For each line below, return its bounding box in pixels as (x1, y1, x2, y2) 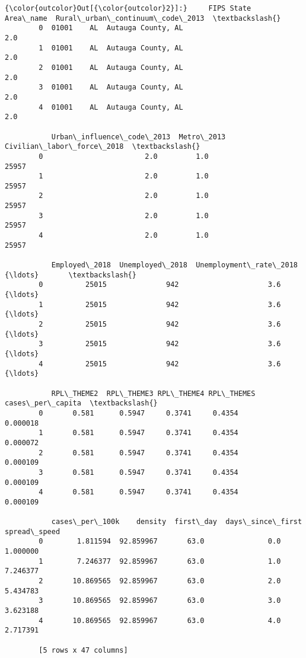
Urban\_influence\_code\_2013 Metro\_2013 (51, 132, 226, 141)
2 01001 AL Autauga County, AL (39, 63, 183, 72)
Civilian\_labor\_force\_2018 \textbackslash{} (5, 142, 200, 151)
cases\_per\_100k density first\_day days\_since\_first (51, 518, 302, 526)
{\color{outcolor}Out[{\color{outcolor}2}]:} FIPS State (5, 4, 251, 12)
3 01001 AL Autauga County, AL (39, 83, 183, 92)
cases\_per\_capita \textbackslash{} (5, 399, 158, 408)
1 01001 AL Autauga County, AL (39, 43, 183, 52)
